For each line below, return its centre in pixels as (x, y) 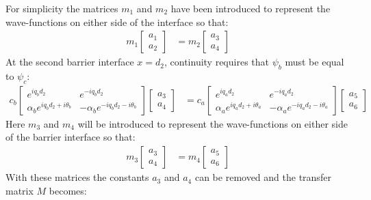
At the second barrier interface (70, 62)
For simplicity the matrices (62, 8)
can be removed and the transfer (263, 177)
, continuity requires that (216, 62)
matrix (20, 190)
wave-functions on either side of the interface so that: (117, 22)
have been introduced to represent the (251, 8)
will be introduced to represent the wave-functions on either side (213, 123)
